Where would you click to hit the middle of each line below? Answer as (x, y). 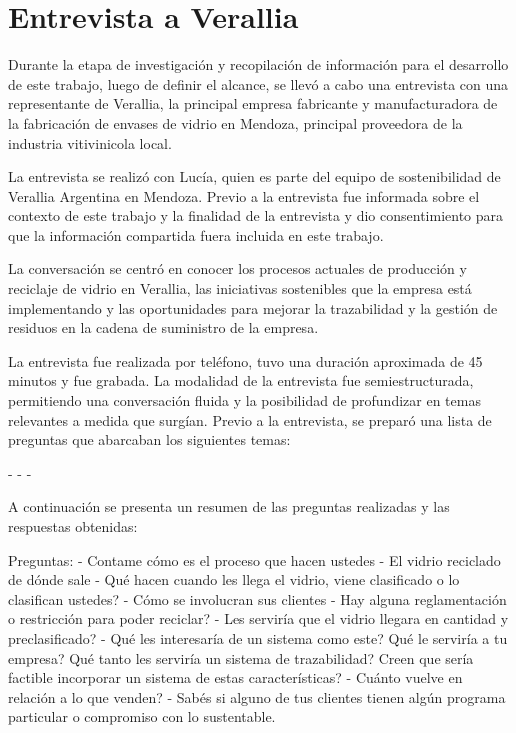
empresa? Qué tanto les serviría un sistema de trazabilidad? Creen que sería (241, 657)
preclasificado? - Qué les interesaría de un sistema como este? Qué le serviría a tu (258, 637)
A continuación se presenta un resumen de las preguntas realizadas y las (229, 506)
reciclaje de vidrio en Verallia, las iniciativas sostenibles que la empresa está (240, 288)
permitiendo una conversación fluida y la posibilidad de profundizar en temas (244, 400)
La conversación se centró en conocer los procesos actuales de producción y (237, 268)
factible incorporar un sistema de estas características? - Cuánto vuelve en (235, 677)
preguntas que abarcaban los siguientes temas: (149, 439)
